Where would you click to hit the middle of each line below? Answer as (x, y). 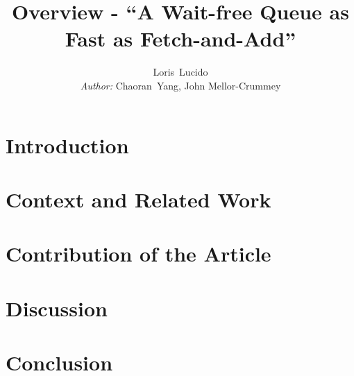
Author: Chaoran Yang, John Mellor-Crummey (180, 85)
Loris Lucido (180, 72)
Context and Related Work (138, 199)
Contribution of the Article (138, 254)
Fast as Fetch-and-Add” (180, 39)
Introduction (67, 145)
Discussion (57, 308)
